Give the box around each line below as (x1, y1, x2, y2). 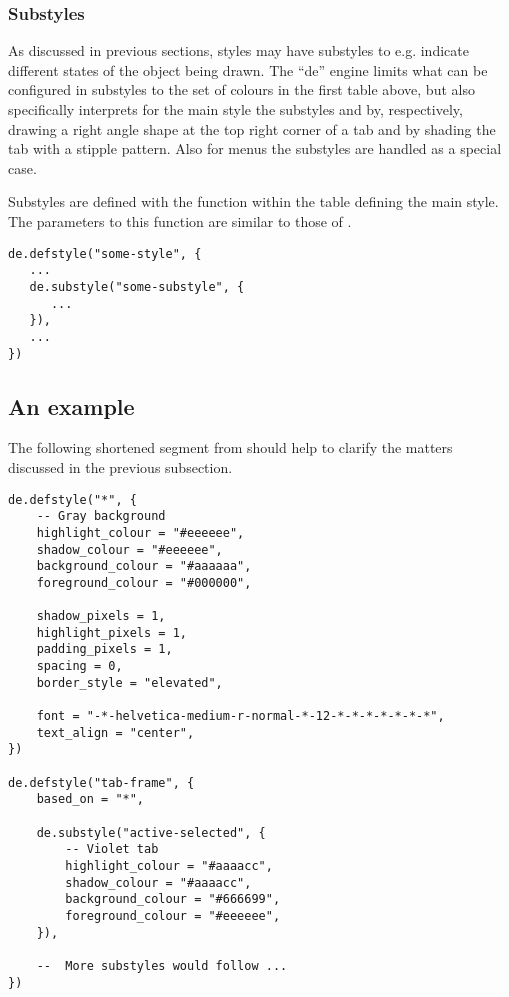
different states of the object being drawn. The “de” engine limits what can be (8, 59, 488, 80)
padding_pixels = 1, (36, 642, 173, 657)
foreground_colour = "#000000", (36, 575, 252, 590)
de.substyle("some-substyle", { (29, 279, 245, 294)
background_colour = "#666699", (65, 892, 281, 907)
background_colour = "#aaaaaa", (36, 559, 252, 574)
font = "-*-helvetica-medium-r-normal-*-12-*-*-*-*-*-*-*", (36, 709, 445, 724)
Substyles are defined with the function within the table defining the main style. (8, 191, 499, 212)
